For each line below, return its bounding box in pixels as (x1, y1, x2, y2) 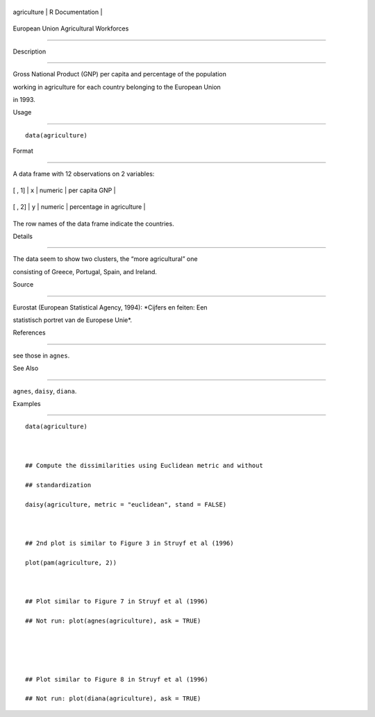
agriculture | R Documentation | (12, 8, 103, 16)
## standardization (25, 481, 92, 489)
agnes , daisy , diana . (12, 387, 77, 395)
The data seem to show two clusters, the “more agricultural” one (12, 255, 198, 263)
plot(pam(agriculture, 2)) (25, 559, 117, 566)
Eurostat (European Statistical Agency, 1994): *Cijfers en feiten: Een (12, 303, 208, 312)
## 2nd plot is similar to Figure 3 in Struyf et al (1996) (25, 539, 234, 548)
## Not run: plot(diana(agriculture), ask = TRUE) (25, 695, 201, 702)
